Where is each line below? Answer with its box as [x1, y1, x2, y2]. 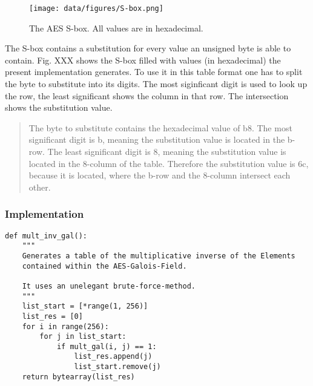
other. [28, 180, 51, 193]
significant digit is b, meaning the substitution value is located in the [28, 133, 285, 146]
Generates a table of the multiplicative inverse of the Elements [22, 251, 295, 260]
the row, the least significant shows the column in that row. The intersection [5, 89, 289, 102]
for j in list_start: [39, 332, 127, 341]
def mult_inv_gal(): [5, 231, 88, 240]
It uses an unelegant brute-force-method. [22, 281, 196, 290]
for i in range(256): [22, 322, 109, 331]
